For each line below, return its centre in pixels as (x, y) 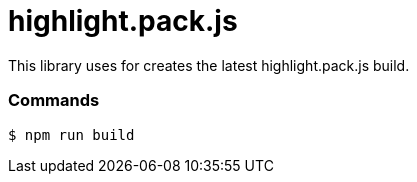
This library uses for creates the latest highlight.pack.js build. (209, 65)
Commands (54, 100)
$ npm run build (71, 134)
